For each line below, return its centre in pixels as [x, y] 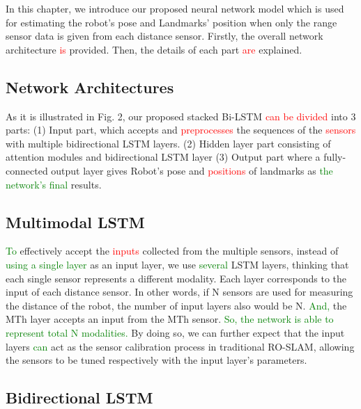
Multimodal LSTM [75, 222]
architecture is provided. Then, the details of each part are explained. [154, 49]
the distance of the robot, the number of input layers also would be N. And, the [176, 305]
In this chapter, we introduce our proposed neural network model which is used [175, 8]
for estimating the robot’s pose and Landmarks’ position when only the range [171, 22]
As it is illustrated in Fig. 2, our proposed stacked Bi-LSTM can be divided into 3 [181, 116]
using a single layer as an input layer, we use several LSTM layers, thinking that [177, 264]
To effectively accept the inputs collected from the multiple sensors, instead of [172, 251]
